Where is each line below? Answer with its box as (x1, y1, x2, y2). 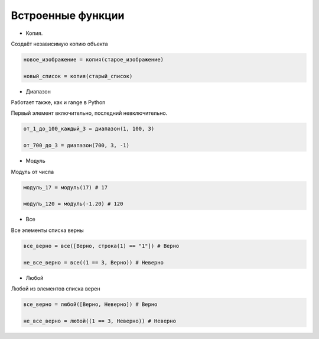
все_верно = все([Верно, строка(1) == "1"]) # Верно (23, 243, 180, 249)
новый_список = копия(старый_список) (23, 73, 133, 79)
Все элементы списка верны (11, 227, 84, 234)
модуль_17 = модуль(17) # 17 (23, 184, 108, 191)
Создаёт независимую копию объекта (11, 40, 109, 47)
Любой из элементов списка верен (11, 285, 100, 292)
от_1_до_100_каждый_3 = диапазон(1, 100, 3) (23, 125, 155, 133)
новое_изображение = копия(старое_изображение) (23, 56, 164, 63)
